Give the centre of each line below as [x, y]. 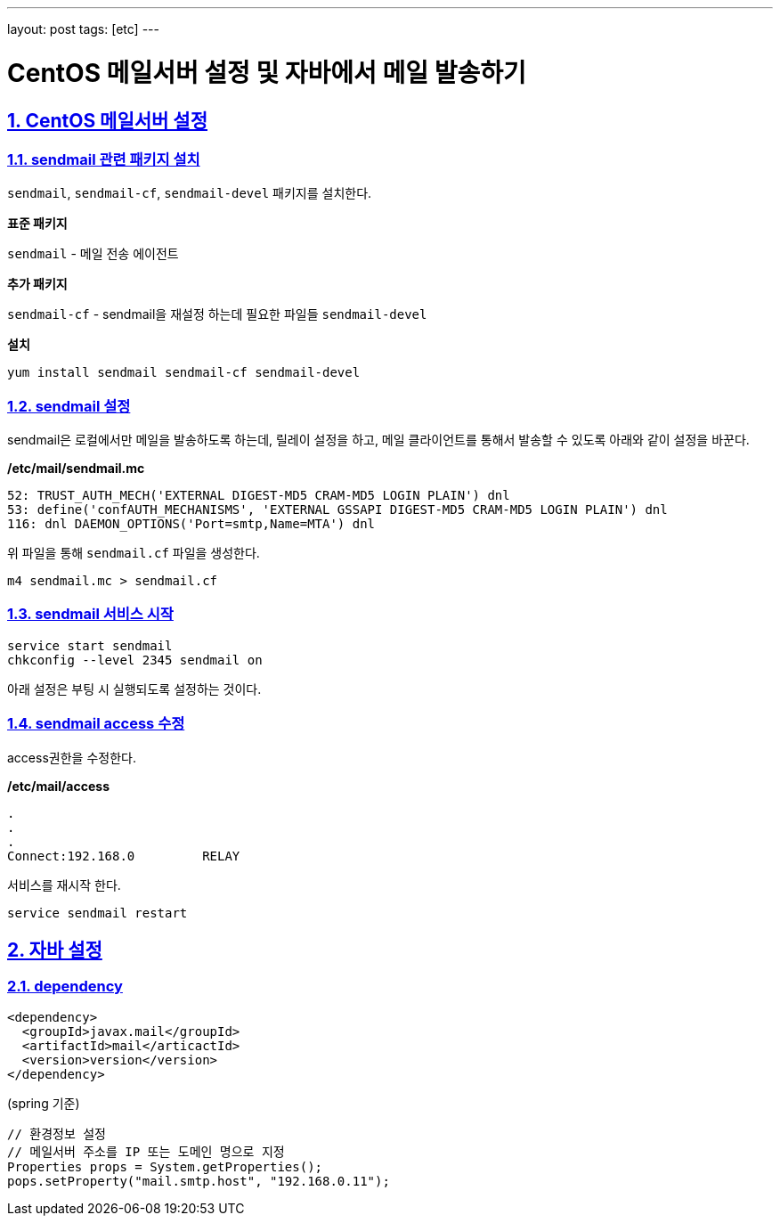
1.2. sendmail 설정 [69, 406]
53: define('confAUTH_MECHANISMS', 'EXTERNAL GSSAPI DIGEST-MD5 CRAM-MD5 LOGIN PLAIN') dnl [337, 510]
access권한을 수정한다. [72, 757]
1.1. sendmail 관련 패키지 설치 [104, 159]
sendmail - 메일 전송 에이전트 [93, 254]
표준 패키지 [37, 224]
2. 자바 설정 [55, 950]
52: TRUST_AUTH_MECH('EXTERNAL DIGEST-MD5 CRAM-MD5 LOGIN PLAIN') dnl [259, 496]
